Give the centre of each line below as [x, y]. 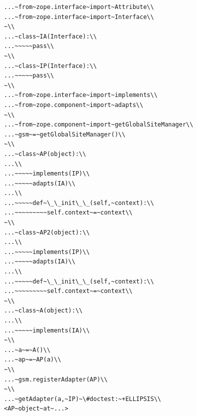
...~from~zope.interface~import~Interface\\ [79, 17]
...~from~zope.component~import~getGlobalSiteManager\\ [99, 125]
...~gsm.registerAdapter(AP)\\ [56, 379]
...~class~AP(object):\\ [45, 154]
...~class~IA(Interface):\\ [51, 36]
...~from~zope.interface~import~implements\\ [81, 95]
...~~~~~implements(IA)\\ [47, 330]
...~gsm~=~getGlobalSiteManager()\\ [65, 134]
